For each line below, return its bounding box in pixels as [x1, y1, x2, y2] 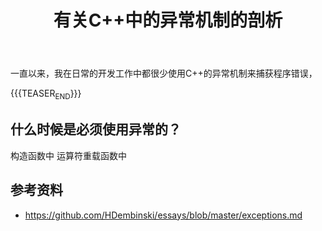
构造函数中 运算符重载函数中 [10, 149, 127, 161]
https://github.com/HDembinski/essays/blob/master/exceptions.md [24, 209, 303, 221]
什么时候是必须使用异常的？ [10, 121, 182, 138]
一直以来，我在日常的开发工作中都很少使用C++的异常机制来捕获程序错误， [10, 67, 318, 80]
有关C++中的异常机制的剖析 [53, 9, 283, 32]
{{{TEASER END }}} [10, 87, 82, 101]
